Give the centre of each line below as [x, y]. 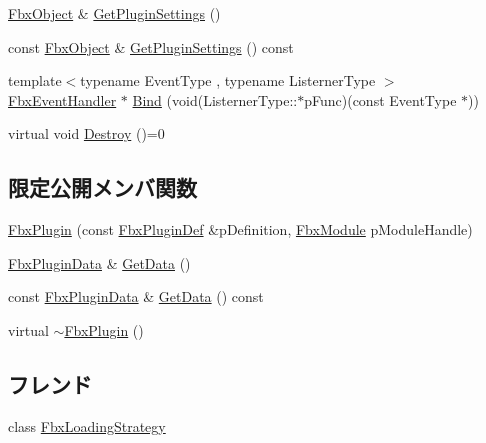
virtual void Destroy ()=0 [86, 133]
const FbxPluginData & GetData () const [136, 296]
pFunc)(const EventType [380, 99]
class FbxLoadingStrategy [87, 425]
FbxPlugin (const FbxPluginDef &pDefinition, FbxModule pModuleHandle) [240, 229]
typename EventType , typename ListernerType [228, 80]
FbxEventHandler [62, 99]
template [35, 80]
